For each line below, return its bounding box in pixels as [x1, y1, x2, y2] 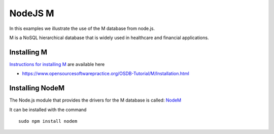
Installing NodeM [9, 84, 65, 92]
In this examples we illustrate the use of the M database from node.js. [9, 25, 155, 31]
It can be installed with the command [9, 107, 87, 113]
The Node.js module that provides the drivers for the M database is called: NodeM [9, 97, 182, 104]
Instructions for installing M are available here [9, 61, 105, 67]
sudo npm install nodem [18, 118, 78, 124]
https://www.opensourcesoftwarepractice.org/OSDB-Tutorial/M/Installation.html [22, 71, 190, 77]
